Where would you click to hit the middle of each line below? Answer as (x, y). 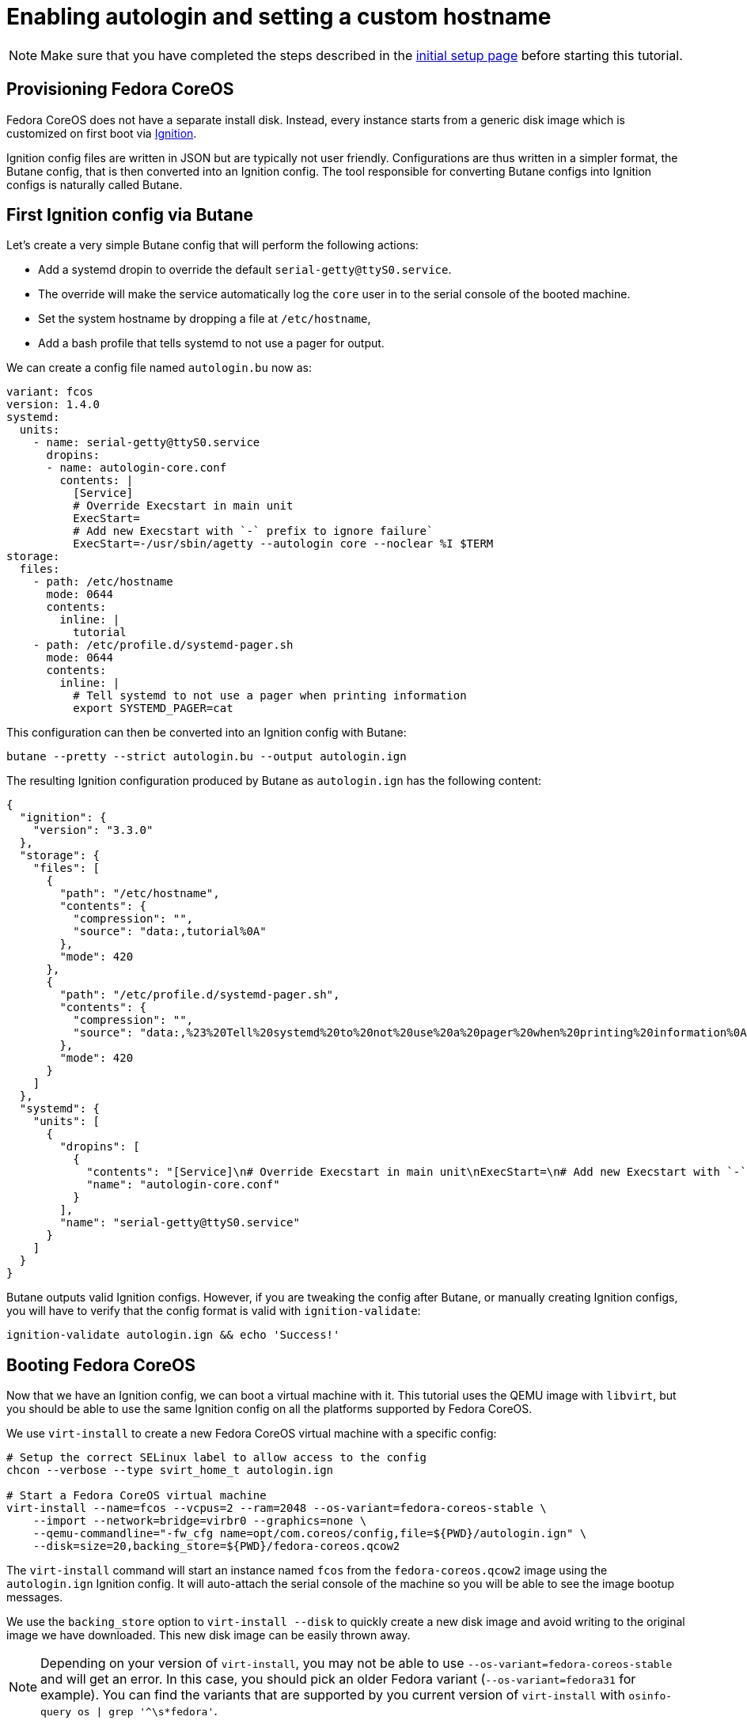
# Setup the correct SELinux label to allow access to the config (217, 1458)
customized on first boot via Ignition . (102, 133)
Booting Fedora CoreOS (101, 1365)
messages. (35, 1597)
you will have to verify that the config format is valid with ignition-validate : (214, 1311)
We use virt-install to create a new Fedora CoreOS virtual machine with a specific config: (252, 1434)
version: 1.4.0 (53, 405)
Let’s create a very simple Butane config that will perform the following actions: (212, 245)
